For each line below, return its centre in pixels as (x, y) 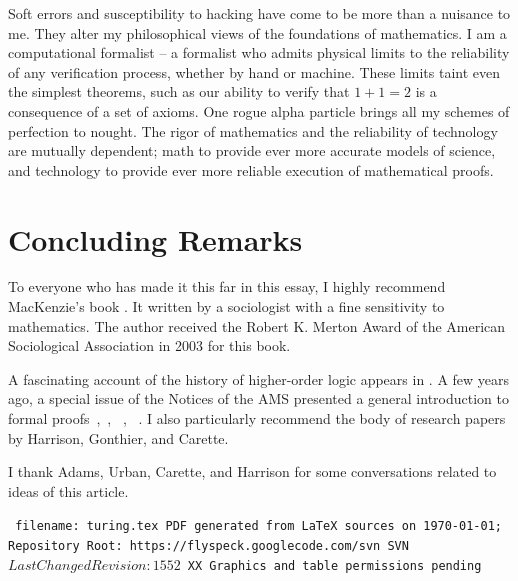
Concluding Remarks (155, 238)
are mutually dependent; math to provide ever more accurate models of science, (252, 150)
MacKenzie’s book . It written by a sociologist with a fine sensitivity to (226, 306)
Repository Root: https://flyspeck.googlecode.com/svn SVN (208, 546)
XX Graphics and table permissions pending (334, 565)
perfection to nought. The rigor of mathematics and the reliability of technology (253, 130)
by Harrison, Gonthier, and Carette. (118, 437)
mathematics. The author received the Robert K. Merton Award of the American (257, 325)
